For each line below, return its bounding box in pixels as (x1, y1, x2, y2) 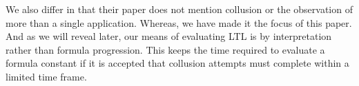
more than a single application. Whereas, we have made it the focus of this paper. (6, 15, 352, 30)
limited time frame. (6, 69, 87, 83)
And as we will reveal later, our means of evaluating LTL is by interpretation (6, 29, 332, 43)
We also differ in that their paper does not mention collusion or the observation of (6, 2, 353, 16)
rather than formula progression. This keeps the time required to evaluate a (6, 42, 325, 56)
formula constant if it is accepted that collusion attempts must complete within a (6, 56, 349, 70)
